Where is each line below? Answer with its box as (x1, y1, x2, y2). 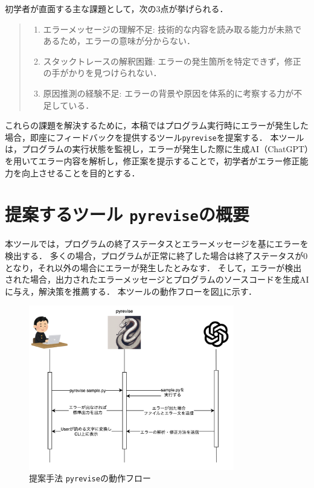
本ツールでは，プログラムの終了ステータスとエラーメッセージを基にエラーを (5, 237, 309, 250)
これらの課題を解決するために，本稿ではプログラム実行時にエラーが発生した (5, 119, 309, 132)
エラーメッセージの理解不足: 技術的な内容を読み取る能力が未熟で (43, 22, 302, 35)
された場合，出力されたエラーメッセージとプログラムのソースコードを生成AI (5, 273, 309, 286)
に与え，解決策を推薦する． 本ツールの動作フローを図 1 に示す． (5, 284, 257, 297)
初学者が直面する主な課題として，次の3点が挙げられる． (5, 2, 228, 14)
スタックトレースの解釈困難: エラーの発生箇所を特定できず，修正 (43, 54, 301, 67)
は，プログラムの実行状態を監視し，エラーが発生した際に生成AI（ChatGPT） (5, 143, 309, 155)
